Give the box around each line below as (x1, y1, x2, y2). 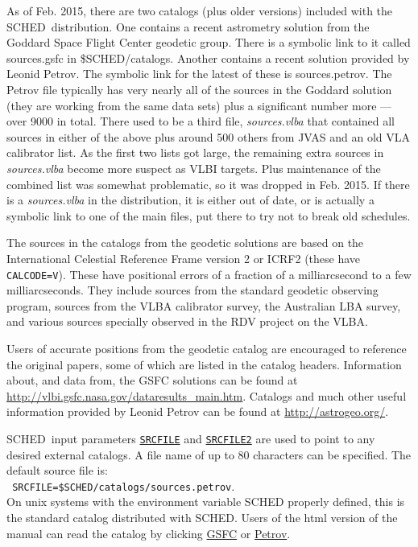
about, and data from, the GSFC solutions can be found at (6, 372, 298, 389)
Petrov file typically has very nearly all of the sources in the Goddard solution (6, 80, 392, 97)
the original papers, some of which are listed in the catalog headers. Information (6, 356, 402, 372)
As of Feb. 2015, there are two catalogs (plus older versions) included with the (6, 2, 393, 19)
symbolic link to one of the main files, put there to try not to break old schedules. (6, 207, 411, 224)
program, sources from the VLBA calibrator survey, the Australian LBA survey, (6, 297, 401, 314)
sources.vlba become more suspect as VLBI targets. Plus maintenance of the (6, 159, 381, 176)
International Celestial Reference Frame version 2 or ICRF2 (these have (6, 249, 361, 266)
